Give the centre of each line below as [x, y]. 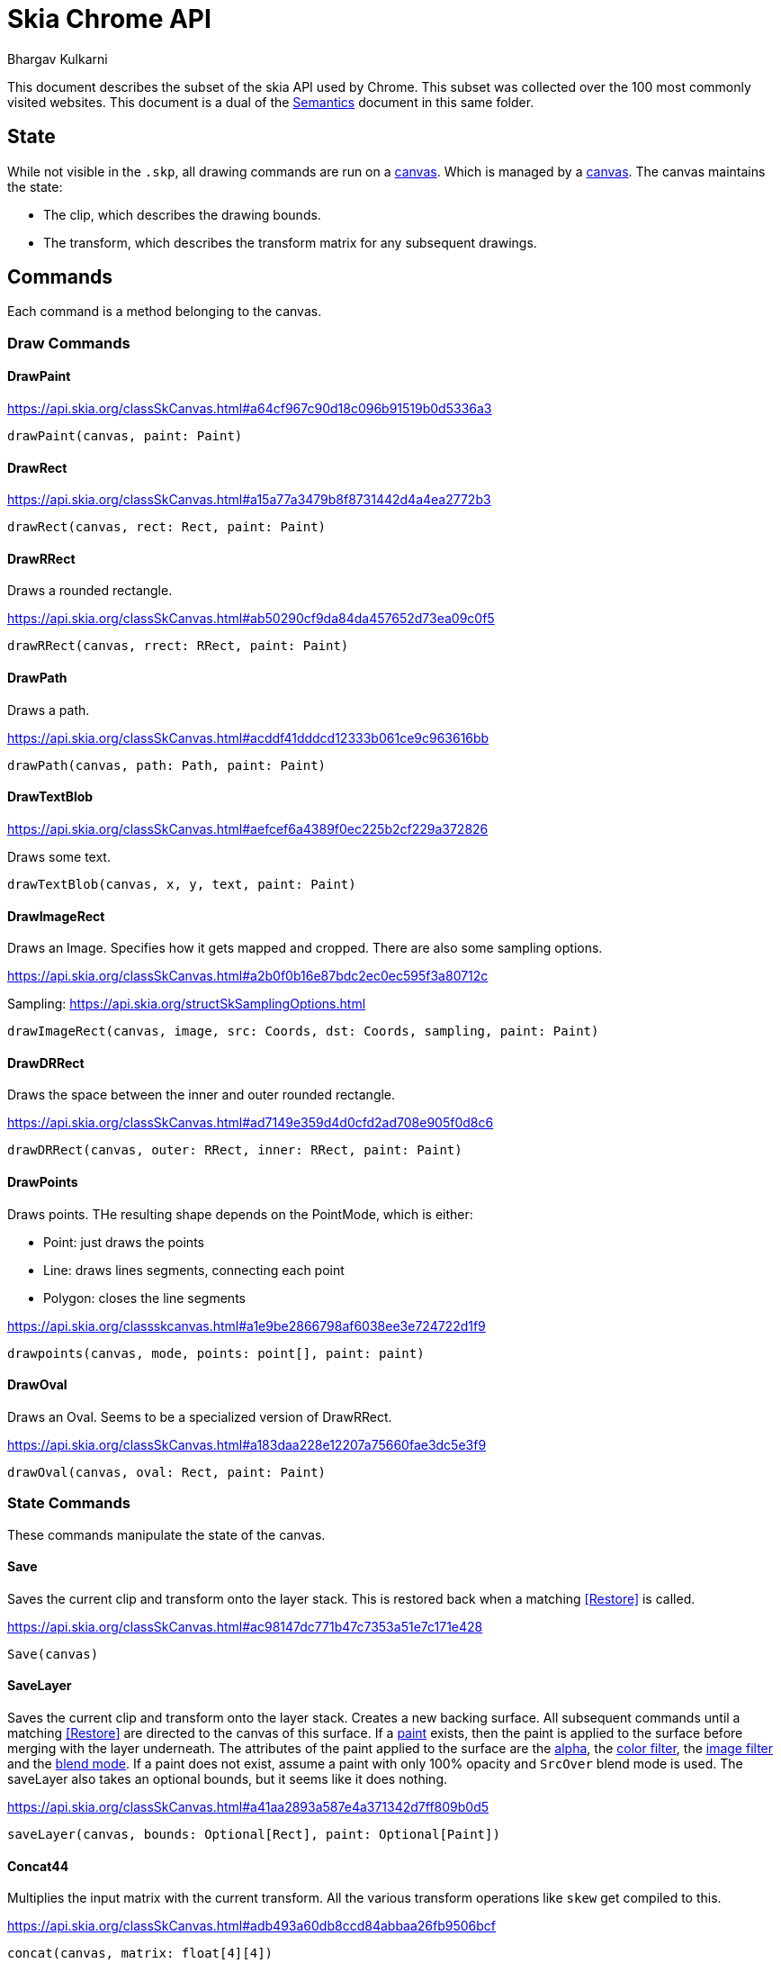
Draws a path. [49, 710]
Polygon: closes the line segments [144, 1298]
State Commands [69, 1503]
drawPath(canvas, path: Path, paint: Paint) [167, 765]
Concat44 [38, 1866]
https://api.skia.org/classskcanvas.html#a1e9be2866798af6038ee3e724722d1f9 [247, 1325]
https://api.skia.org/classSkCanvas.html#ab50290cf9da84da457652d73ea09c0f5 [251, 619]
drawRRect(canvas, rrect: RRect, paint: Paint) [178, 646]
